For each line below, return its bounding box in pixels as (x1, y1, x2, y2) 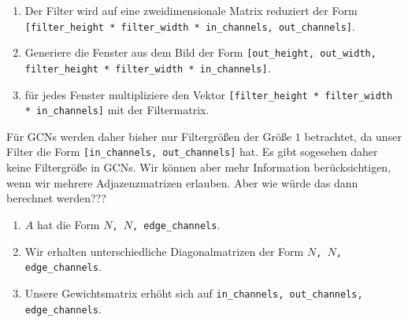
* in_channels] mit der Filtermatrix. (24, 102, 210, 118)
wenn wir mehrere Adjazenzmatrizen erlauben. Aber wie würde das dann (6, 174, 358, 191)
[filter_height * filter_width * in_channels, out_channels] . (24, 17, 355, 34)
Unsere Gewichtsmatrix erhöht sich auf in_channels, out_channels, (24, 284, 363, 301)
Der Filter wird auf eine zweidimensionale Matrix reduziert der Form (24, 2, 358, 18)
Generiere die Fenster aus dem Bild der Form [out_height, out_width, (24, 44, 376, 61)
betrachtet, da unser (304, 128, 402, 144)
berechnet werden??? (6, 190, 106, 206)
